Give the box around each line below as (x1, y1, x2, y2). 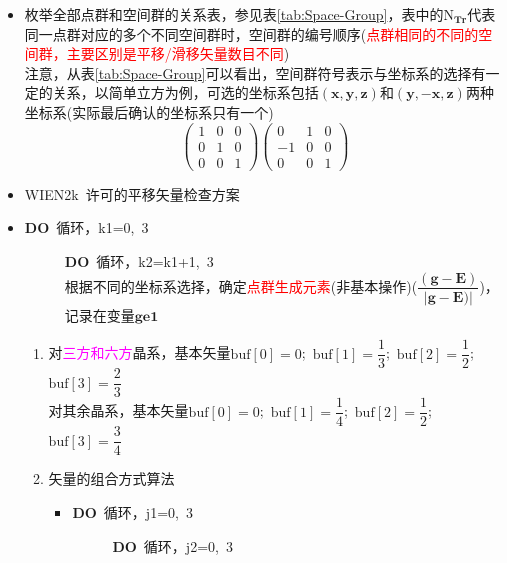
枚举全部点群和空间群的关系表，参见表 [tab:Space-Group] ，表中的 (24, 4, 444, 24)
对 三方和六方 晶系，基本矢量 (48, 342, 231, 363)
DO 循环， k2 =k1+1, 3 (64, 250, 214, 271)
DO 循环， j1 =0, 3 (72, 502, 193, 522)
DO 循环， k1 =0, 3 (24, 217, 149, 238)
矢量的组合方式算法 (48, 468, 175, 489)
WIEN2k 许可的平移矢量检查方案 (24, 183, 240, 204)
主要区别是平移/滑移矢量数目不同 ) (66, 43, 290, 64)
